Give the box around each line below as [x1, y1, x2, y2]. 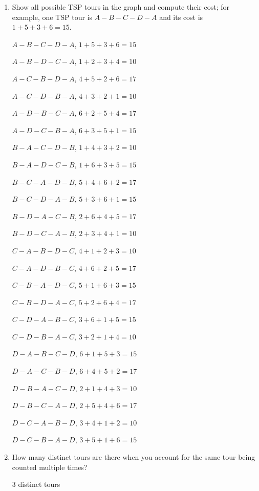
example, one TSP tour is [12, 11, 93, 22]
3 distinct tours [12, 479, 60, 489]
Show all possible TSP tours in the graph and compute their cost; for [12, 2, 229, 12]
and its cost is [159, 11, 203, 22]
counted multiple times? [12, 461, 88, 472]
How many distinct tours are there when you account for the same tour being [12, 452, 255, 462]
